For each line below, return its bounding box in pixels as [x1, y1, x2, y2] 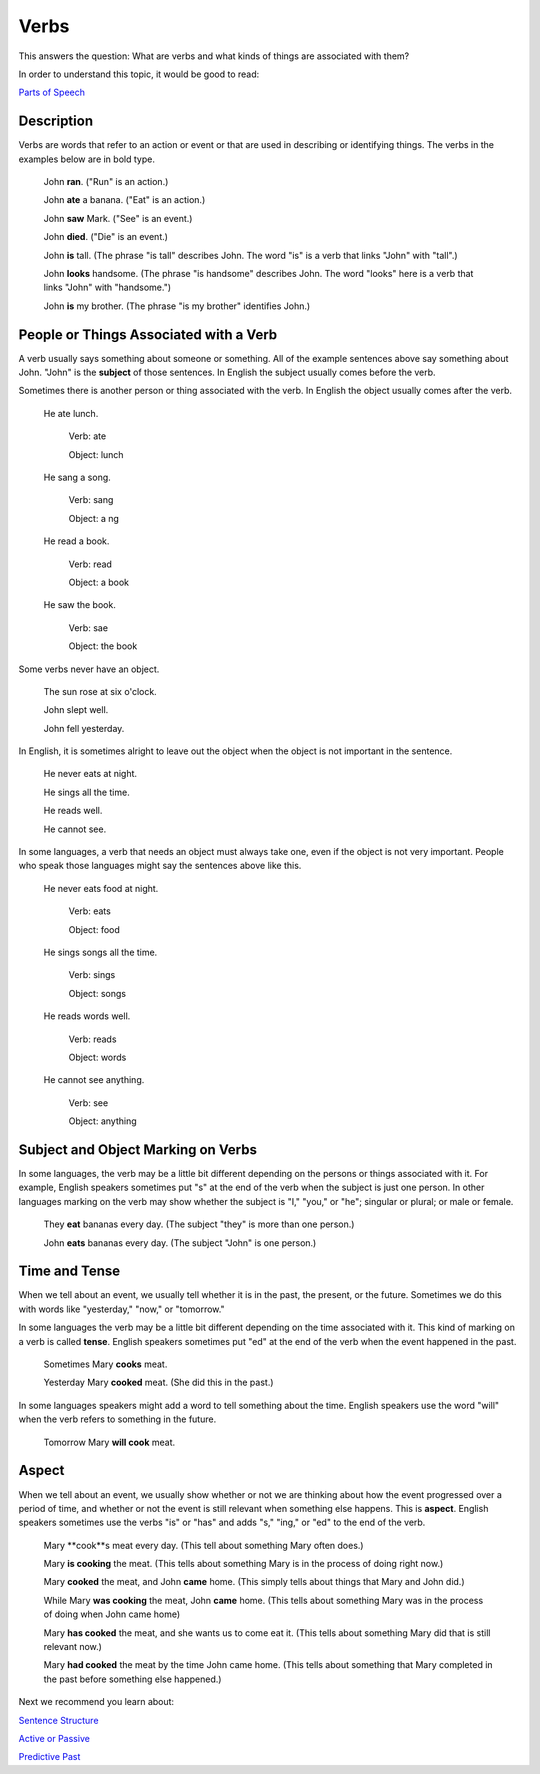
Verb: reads [68, 1033, 117, 1045]
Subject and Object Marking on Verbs [18, 1141, 257, 1158]
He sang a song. [43, 471, 112, 483]
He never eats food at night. [43, 882, 159, 894]
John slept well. [43, 704, 109, 716]
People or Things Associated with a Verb [18, 326, 278, 343]
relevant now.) [43, 1641, 102, 1653]
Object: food [68, 923, 120, 935]
